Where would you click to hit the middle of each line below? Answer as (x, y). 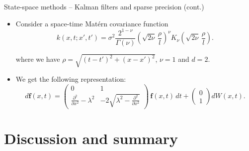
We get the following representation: (71, 79)
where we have (38, 59)
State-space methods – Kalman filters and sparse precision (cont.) (104, 6)
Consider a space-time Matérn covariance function (92, 23)
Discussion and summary (91, 138)
